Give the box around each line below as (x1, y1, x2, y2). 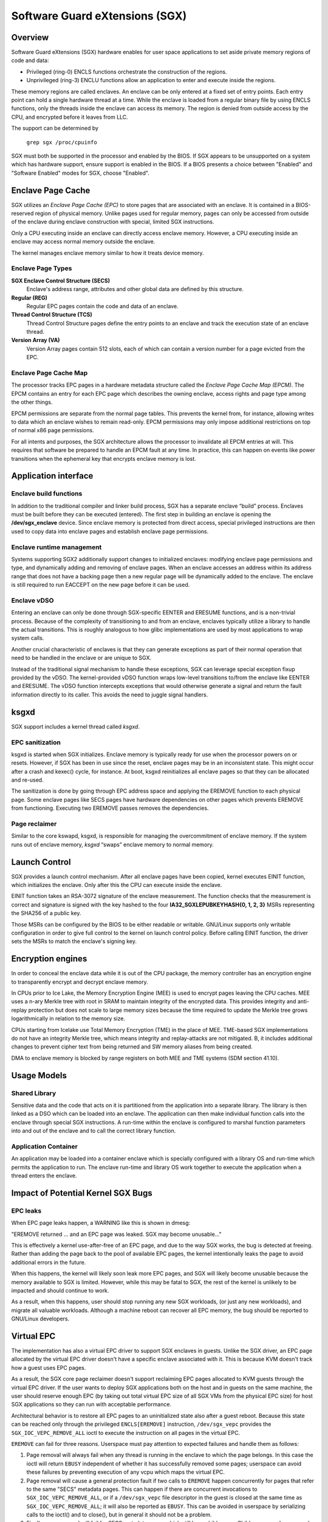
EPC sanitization (11, 738, 61, 746)
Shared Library (11, 1089, 56, 1097)
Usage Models (11, 1070, 67, 1081)
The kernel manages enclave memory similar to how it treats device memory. (11, 249, 204, 256)
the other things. (11, 399, 53, 406)
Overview (11, 32, 49, 43)
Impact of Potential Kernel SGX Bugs (11, 1188, 152, 1198)
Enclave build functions (11, 489, 83, 498)
